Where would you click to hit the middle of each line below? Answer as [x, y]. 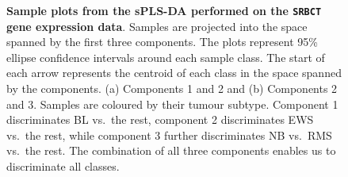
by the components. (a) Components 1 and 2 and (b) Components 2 [172, 88]
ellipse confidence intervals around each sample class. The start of [166, 57]
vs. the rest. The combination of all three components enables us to [171, 150]
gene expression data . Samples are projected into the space [157, 26]
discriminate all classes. [63, 166]
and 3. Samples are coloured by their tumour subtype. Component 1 [172, 104]
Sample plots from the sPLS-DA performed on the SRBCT [164, 10]
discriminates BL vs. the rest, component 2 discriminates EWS [160, 119]
